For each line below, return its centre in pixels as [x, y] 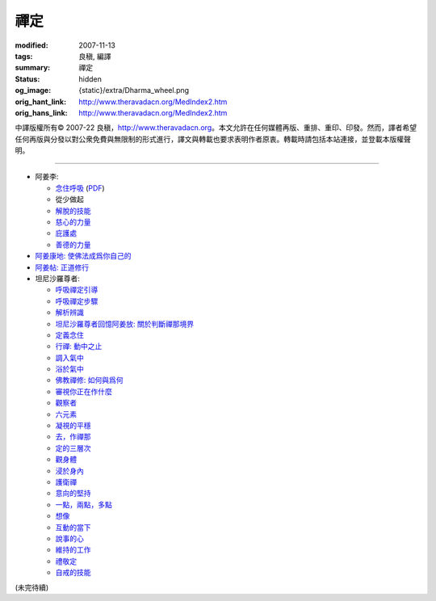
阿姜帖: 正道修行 [62, 267]
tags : [24, 56]
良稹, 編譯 [95, 56]
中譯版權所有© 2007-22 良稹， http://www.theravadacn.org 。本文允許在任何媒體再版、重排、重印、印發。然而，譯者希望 [216, 128]
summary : [33, 68]
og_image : [33, 90]
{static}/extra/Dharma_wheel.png [134, 90]
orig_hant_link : [41, 102]
